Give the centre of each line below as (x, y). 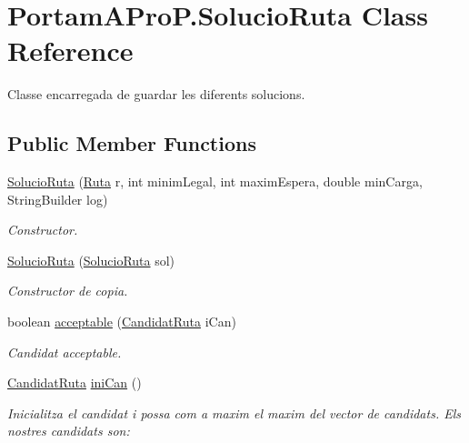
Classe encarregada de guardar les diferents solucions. (156, 94)
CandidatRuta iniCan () (75, 383)
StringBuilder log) (58, 199)
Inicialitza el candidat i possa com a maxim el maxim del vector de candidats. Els (234, 413)
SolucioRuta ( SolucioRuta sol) (91, 260)
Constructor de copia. (68, 291)
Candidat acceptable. (65, 352)
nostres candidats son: (69, 431)
